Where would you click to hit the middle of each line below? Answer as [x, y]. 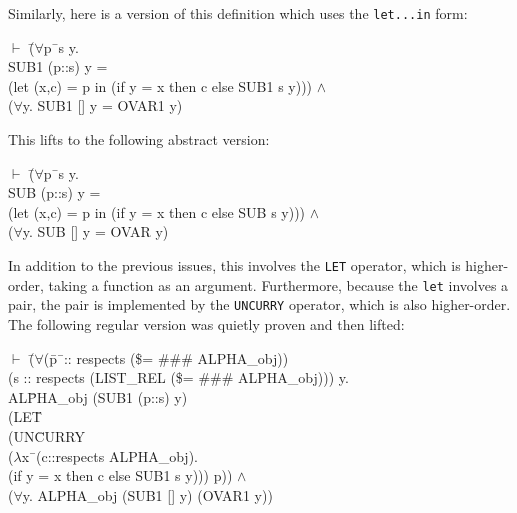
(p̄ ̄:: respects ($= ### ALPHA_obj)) [166, 357]
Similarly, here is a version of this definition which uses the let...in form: [238, 13]
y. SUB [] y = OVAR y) [95, 231]
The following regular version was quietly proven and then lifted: [206, 323]
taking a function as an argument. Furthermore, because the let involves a [278, 284]
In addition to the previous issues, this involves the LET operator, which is [234, 265]
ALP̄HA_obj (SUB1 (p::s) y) [98, 396]
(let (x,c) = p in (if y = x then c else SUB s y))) [157, 211]
